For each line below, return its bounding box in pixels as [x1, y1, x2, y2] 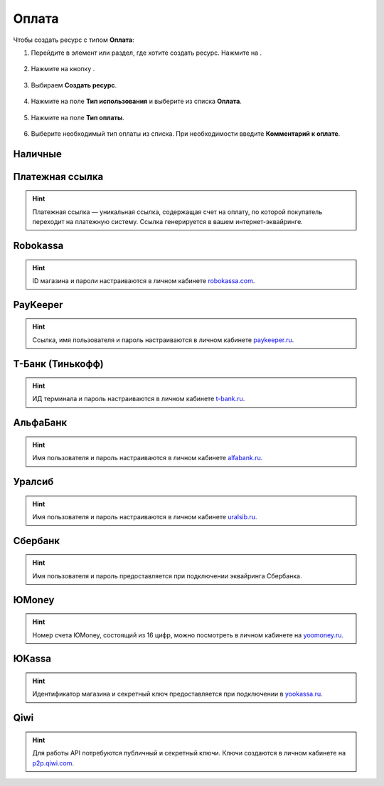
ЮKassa [13, 653, 51, 665]
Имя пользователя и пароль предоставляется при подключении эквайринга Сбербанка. [32, 571, 302, 580]
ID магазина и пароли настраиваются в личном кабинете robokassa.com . [32, 276, 255, 285]
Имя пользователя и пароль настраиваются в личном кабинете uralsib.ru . [32, 513, 257, 521]
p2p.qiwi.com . [32, 758, 75, 768]
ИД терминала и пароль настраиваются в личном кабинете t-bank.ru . [32, 395, 245, 403]
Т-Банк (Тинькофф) [13, 358, 104, 370]
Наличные [13, 148, 62, 160]
